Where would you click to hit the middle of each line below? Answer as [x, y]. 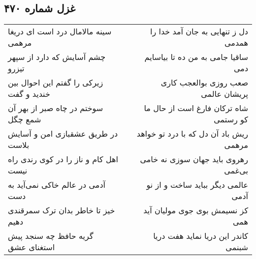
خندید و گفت [29, 94]
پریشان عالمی [224, 94]
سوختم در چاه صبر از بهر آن [56, 108]
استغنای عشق [32, 247]
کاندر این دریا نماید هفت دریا [201, 236]
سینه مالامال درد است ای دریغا [60, 31]
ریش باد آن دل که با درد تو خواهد [192, 134]
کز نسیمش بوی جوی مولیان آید [196, 210]
